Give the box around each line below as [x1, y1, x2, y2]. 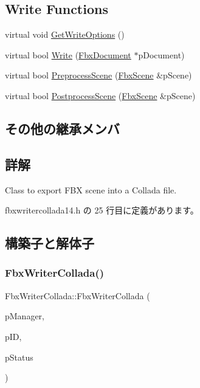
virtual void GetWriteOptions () [5, 28, 125, 41]
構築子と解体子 [5, 234, 94, 252]
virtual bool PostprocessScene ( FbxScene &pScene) [5, 89, 196, 102]
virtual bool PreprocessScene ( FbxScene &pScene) [5, 69, 192, 81]
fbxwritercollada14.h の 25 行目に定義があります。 [5, 204, 199, 217]
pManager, [5, 310, 45, 322]
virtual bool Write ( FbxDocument [5, 48, 131, 61]
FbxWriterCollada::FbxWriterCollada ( [5, 289, 150, 302]
